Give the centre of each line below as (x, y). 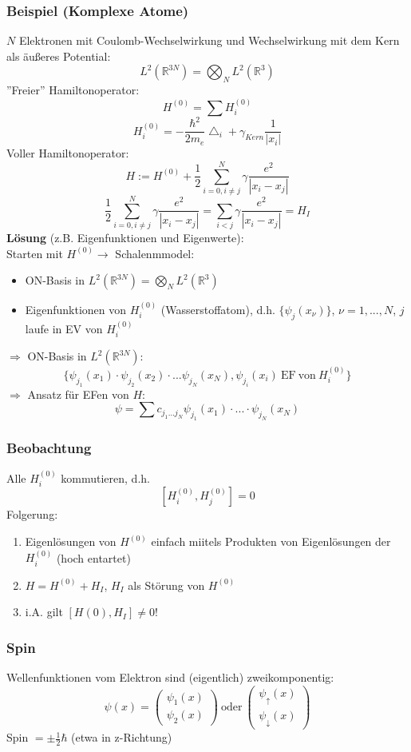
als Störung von (166, 585)
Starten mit (35, 253)
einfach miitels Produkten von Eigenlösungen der (271, 541)
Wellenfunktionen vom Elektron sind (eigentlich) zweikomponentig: (170, 677)
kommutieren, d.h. (105, 477)
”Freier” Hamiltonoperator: (73, 90)
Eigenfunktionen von (76, 310)
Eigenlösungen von (71, 541)
